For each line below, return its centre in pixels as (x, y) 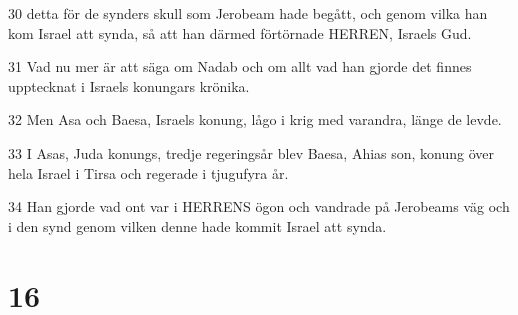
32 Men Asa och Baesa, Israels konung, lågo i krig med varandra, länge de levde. (255, 119)
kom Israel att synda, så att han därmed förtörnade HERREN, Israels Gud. (240, 32)
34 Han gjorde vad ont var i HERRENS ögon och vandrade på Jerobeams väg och (259, 206)
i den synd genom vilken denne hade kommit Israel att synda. (197, 225)
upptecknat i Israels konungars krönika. (129, 85)
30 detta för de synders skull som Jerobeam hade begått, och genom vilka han (248, 13)
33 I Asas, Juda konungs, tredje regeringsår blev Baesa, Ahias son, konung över (251, 152)
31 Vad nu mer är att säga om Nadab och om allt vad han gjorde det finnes (240, 66)
